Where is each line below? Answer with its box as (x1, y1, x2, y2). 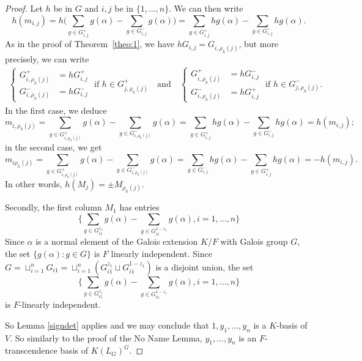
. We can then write (169, 2, 243, 14)
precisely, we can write (5, 52, 89, 65)
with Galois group (220, 235, 288, 248)
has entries (119, 201, 160, 214)
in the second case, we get (5, 140, 102, 153)
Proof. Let (5, 2, 43, 14)
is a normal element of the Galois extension (35, 235, 198, 248)
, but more (238, 37, 279, 50)
